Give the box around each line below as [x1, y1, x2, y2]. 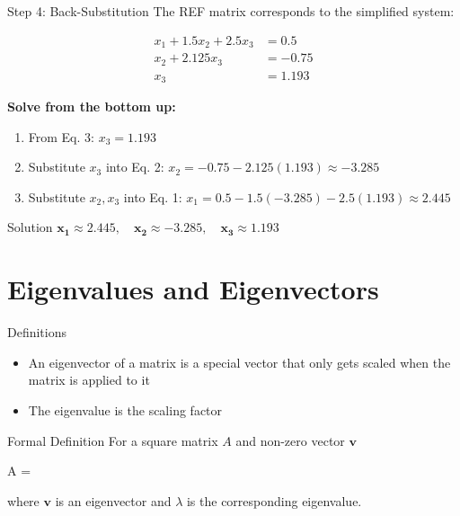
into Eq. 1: [123, 187, 182, 206]
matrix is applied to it [28, 370, 150, 389]
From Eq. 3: [28, 127, 94, 146]
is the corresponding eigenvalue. [186, 491, 362, 510]
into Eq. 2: [105, 157, 164, 176]
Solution [7, 218, 53, 236]
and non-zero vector [235, 431, 345, 449]
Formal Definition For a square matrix [7, 431, 218, 449]
